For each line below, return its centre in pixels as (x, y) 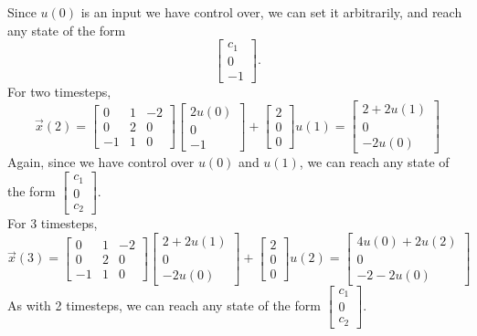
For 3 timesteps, (53, 223)
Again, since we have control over (101, 162)
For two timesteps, (59, 91)
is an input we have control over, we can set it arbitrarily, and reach (271, 12)
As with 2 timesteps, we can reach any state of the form (164, 304)
